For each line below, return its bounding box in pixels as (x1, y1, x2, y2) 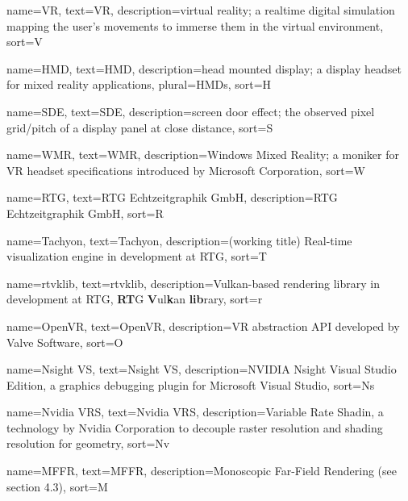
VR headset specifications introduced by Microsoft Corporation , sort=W (6, 161, 365, 178)
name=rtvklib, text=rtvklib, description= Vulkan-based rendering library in (6, 274, 380, 291)
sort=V (6, 33, 43, 50)
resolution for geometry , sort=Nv (6, 435, 170, 452)
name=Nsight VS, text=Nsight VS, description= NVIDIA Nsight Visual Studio (6, 361, 397, 378)
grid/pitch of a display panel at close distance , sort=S (6, 119, 273, 136)
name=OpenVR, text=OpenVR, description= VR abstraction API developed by (6, 317, 400, 334)
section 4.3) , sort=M (6, 478, 108, 495)
